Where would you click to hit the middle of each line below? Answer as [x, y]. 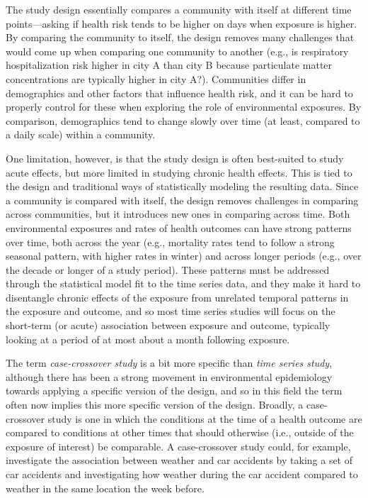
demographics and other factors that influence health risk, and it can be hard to [179, 93]
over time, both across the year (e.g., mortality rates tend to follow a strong [170, 242]
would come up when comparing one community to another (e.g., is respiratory [177, 51]
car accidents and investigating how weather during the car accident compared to [182, 474]
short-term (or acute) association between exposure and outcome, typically [168, 325]
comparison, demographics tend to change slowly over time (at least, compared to [183, 120]
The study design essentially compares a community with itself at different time [179, 9]
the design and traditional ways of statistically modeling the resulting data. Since [182, 186]
